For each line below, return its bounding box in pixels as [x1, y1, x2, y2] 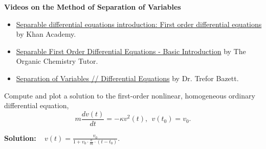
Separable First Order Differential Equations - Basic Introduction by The [16, 45, 246, 56]
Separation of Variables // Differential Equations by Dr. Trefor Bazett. [16, 72, 239, 83]
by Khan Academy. [16, 29, 76, 39]
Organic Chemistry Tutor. [16, 56, 98, 66]
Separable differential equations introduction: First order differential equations [16, 18, 262, 29]
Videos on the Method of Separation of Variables [4, 2, 181, 12]
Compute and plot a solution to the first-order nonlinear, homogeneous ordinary [4, 90, 255, 101]
